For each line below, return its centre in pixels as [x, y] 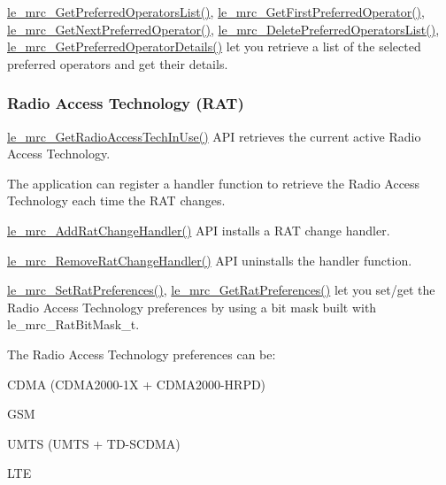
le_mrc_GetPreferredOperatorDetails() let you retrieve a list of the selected [214, 46]
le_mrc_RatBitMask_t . [73, 324]
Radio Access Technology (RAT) [126, 103]
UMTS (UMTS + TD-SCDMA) [94, 443]
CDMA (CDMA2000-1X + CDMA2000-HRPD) [137, 384]
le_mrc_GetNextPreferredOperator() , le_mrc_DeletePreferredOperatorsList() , [223, 29]
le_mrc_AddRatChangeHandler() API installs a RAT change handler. [199, 230]
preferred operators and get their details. [118, 63]
